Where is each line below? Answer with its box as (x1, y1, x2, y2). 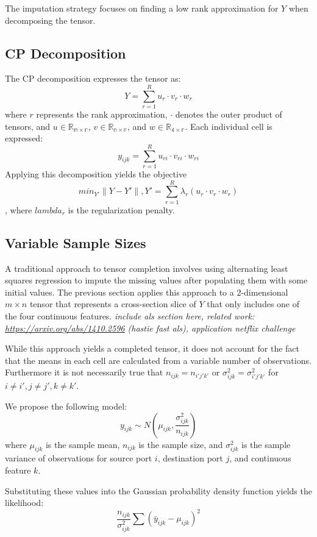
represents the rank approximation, (36, 108, 168, 121)
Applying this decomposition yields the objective (5, 168, 187, 180)
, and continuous (229, 452, 291, 464)
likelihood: (5, 496, 44, 509)
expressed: (5, 132, 43, 144)
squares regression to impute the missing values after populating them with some (5, 274, 308, 286)
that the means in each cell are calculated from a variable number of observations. (5, 354, 312, 366)
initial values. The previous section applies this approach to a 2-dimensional (5, 285, 288, 298)
